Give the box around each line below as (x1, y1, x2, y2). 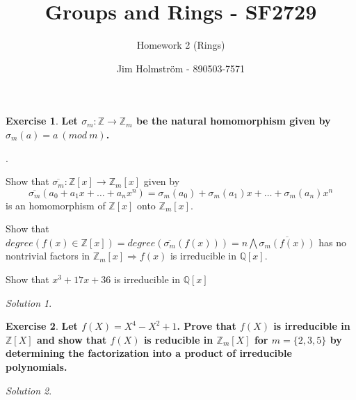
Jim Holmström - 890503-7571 (116, 61, 245, 75)
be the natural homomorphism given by (136, 113, 331, 128)
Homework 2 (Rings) (136, 38, 225, 52)
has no (318, 234, 347, 249)
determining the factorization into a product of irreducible (6, 346, 292, 360)
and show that (36, 332, 107, 346)
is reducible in (143, 332, 213, 346)
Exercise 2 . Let (6, 319, 78, 333)
